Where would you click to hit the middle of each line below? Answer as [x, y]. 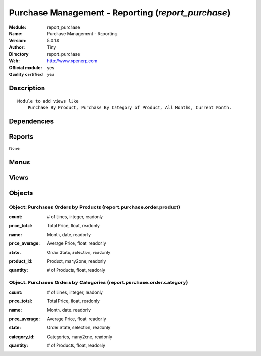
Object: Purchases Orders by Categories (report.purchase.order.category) [98, 282]
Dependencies [31, 121]
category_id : [22, 337]
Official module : [25, 67]
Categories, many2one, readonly [80, 337]
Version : [18, 41]
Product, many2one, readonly [77, 261]
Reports [21, 137]
